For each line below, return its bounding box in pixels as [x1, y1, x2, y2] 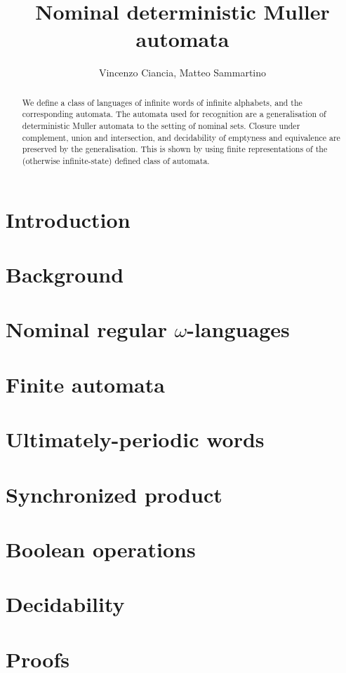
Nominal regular [6, 315, 168, 344]
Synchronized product [6, 480, 222, 508]
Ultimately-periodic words [6, 425, 265, 454]
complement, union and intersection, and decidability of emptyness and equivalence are [22, 131, 340, 143]
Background [6, 260, 124, 289]
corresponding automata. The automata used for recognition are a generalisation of [22, 108, 326, 120]
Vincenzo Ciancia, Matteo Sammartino [98, 65, 267, 80]
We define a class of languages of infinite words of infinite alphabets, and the [22, 96, 302, 108]
